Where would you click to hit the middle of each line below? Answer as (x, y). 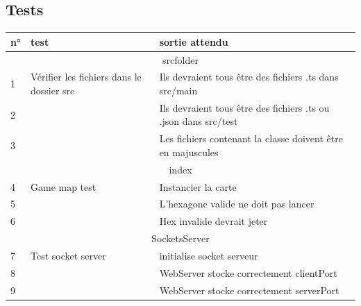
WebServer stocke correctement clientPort (248, 272)
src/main (178, 90)
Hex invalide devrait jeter (213, 221)
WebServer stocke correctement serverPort (249, 290)
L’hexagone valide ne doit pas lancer (237, 204)
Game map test (63, 186)
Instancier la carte (198, 186)
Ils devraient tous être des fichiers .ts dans (249, 77)
